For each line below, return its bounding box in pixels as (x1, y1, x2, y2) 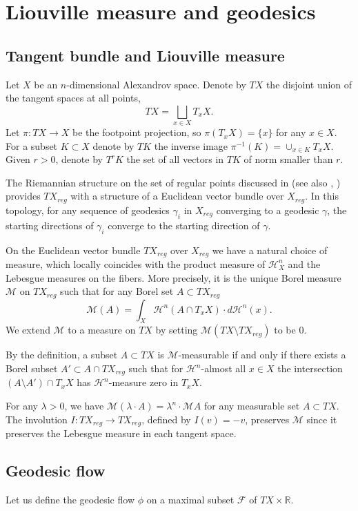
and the (288, 256, 321, 271)
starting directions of (6, 218, 94, 232)
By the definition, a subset (6, 347, 118, 362)
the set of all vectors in (126, 152, 224, 166)
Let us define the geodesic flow (6, 492, 135, 506)
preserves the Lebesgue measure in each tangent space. (6, 426, 237, 441)
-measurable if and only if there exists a (178, 347, 346, 362)
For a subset (6, 138, 58, 153)
